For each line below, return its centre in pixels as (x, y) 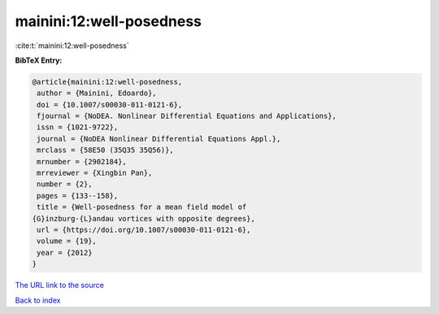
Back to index (38, 300)
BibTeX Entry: (39, 60)
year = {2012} (65, 253)
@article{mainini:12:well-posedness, (107, 82)
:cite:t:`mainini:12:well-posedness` (72, 46)
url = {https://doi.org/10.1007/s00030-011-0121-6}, (144, 230)
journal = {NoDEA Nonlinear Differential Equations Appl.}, (159, 139)
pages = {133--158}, (78, 196)
